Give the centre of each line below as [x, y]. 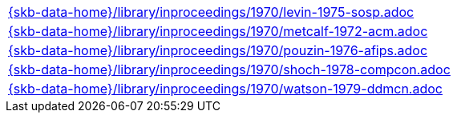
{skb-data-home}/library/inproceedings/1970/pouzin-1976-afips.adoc [218, 50]
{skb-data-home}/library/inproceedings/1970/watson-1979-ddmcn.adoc [225, 89]
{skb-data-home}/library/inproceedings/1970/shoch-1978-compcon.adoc [229, 69]
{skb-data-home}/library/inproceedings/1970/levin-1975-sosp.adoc [211, 12]
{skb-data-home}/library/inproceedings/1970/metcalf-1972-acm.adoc [218, 31]
